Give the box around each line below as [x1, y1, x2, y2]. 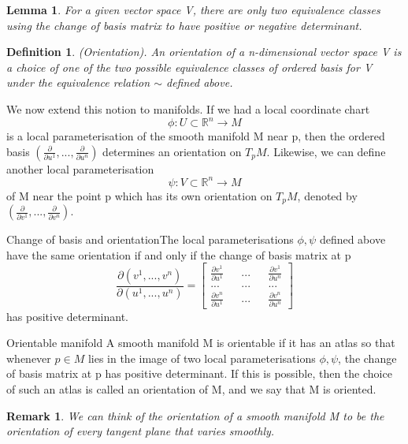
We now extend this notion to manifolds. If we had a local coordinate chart [6, 100, 370, 117]
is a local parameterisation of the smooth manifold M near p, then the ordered [6, 128, 385, 144]
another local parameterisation [6, 160, 154, 177]
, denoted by [297, 187, 358, 203]
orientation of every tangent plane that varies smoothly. [6, 423, 275, 439]
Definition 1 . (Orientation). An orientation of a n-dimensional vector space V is [6, 43, 402, 60]
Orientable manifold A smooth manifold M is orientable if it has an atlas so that [6, 334, 395, 351]
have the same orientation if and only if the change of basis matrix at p [6, 246, 351, 263]
